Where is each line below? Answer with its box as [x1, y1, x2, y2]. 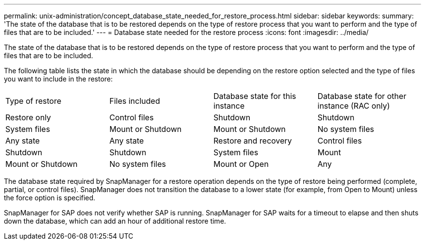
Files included [109, 96, 160, 106]
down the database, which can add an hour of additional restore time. [4, 217, 226, 225]
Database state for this [213, 91, 296, 101]
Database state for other [317, 91, 407, 101]
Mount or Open [213, 159, 269, 169]
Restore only [5, 113, 51, 122]
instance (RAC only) [317, 101, 390, 111]
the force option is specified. [4, 194, 96, 202]
